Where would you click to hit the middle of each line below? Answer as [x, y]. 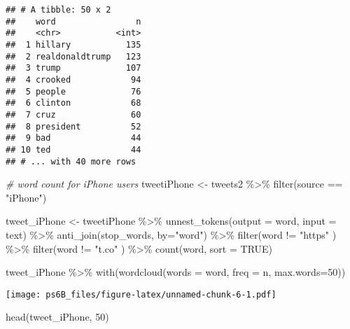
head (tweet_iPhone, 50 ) [57, 317]
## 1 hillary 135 [73, 44]
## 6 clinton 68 [73, 103]
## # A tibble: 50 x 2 [58, 10]
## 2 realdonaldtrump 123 [73, 56]
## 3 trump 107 [73, 68]
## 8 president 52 [73, 126]
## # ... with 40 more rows [71, 161]
